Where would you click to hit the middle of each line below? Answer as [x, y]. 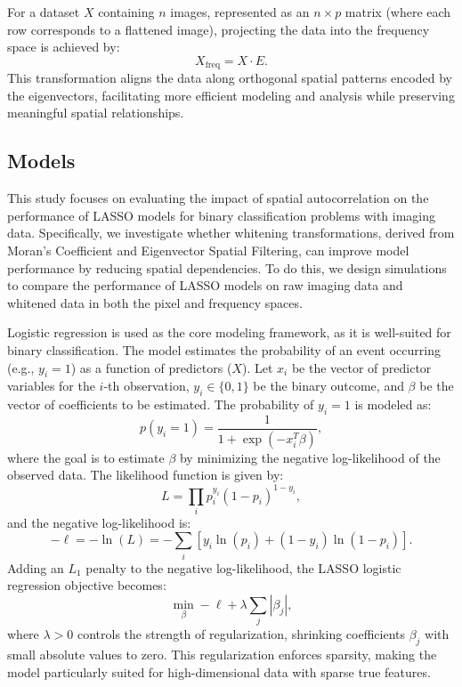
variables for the [51, 386]
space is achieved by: [64, 47]
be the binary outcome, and [328, 386]
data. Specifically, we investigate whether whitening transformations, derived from [231, 233]
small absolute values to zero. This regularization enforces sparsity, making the [222, 655]
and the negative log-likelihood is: [99, 522]
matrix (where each [398, 12]
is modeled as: [393, 404]
